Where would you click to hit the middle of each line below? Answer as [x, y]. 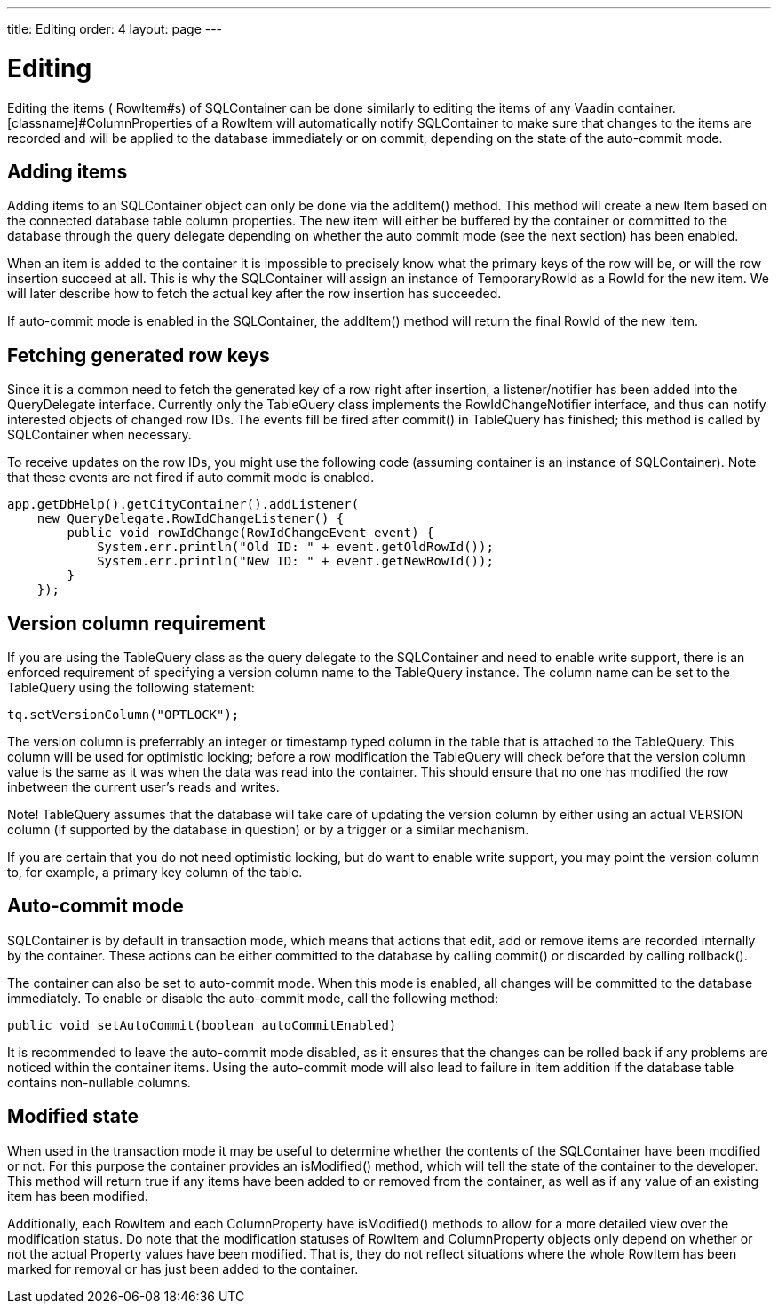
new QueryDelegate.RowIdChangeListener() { [191, 519]
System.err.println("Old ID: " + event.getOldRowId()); [295, 547]
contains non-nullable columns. [99, 1082]
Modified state [73, 1117]
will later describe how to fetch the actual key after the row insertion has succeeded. [254, 294]
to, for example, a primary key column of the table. [155, 873]
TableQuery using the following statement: [131, 688]
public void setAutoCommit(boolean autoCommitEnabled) [202, 1025]
